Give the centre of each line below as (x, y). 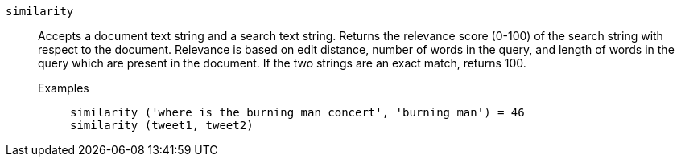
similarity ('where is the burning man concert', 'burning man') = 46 (297, 112)
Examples (64, 88)
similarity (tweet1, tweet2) (162, 125)
